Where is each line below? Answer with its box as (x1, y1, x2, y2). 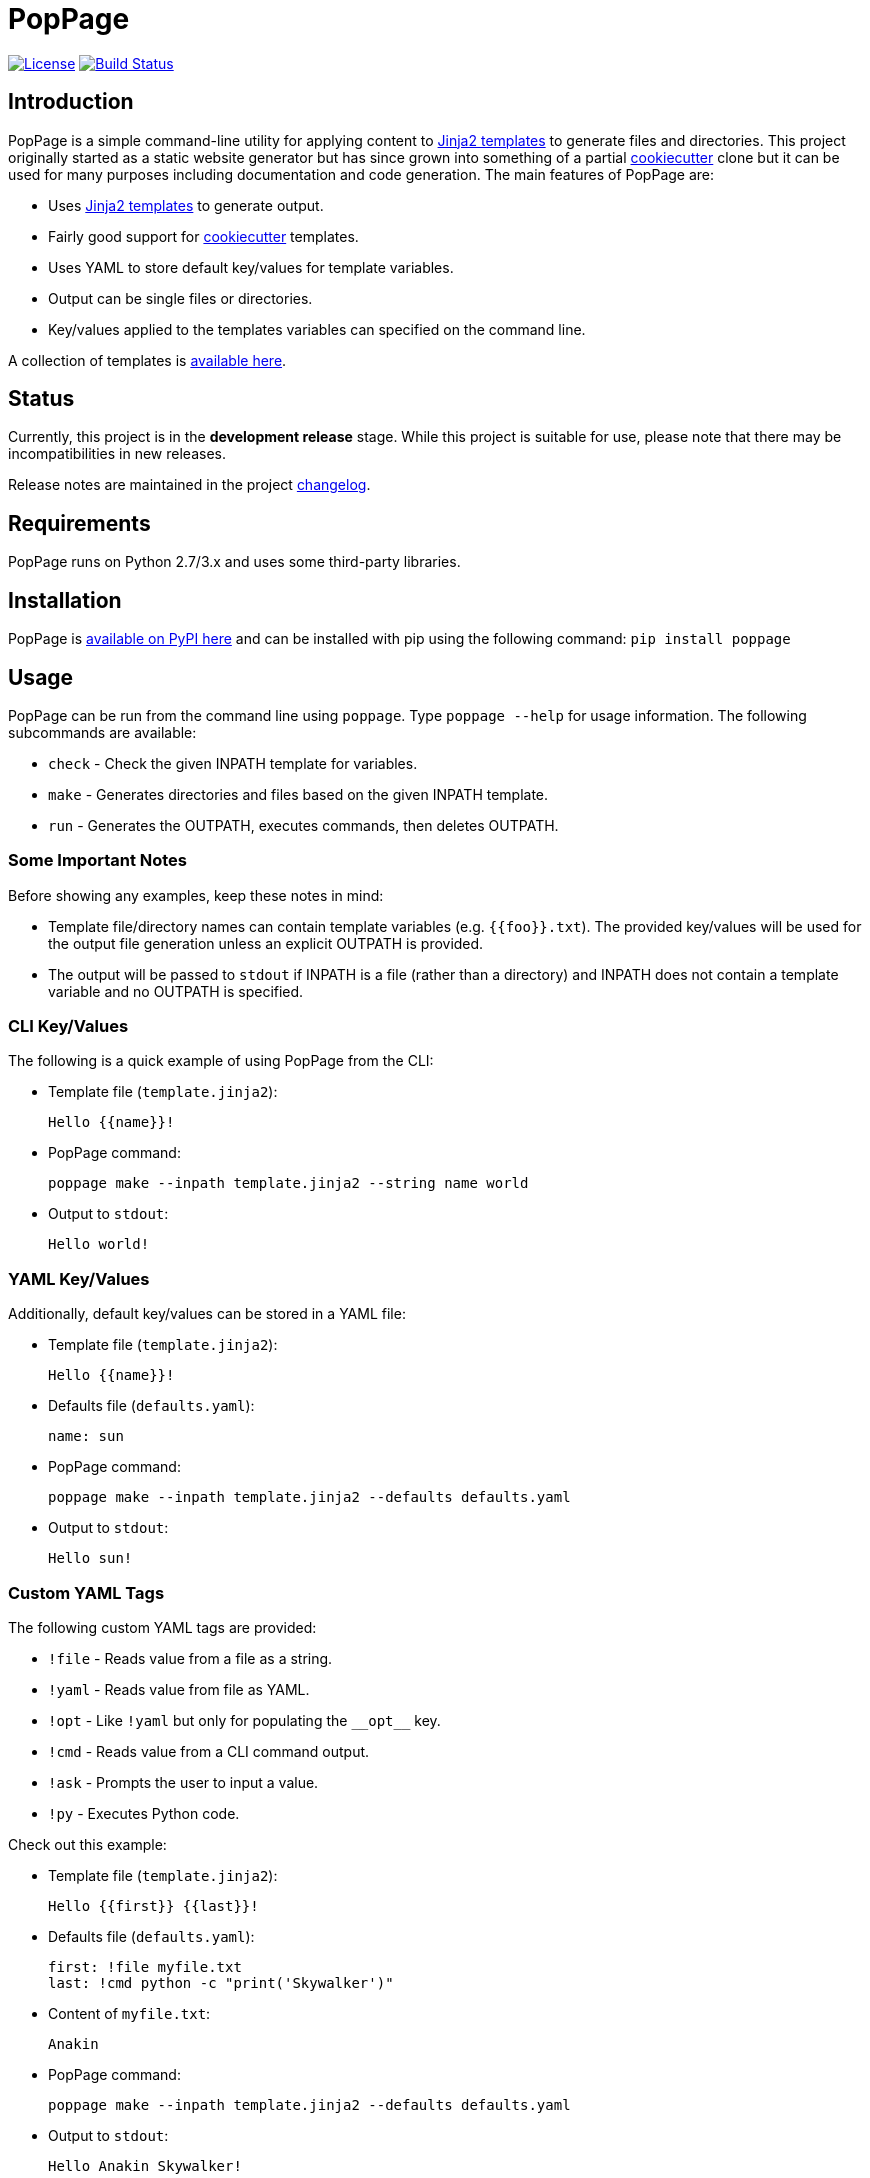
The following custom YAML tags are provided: (8, 1618, 317, 1636)
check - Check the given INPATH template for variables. (48, 754, 418, 772)
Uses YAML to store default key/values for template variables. (48, 258, 454, 276)
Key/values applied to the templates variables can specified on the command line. (48, 320, 586, 338)
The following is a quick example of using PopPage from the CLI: (8, 1052, 434, 1070)
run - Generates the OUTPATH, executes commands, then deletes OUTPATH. (48, 816, 559, 834)
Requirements (8, 510, 151, 536)
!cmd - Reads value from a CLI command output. (48, 1742, 370, 1760)
